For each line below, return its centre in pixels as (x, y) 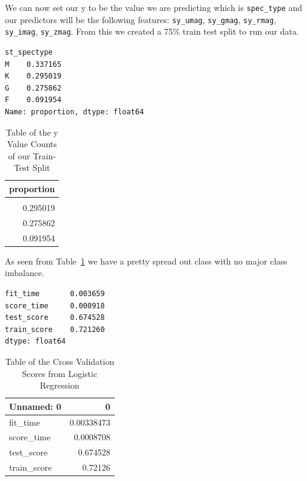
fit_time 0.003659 (55, 293)
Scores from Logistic (60, 373)
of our (19, 155)
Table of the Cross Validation (60, 361)
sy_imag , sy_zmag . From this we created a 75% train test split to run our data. (152, 31)
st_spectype (29, 52)
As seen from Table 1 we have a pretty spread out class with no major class (146, 261)
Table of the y (32, 132)
